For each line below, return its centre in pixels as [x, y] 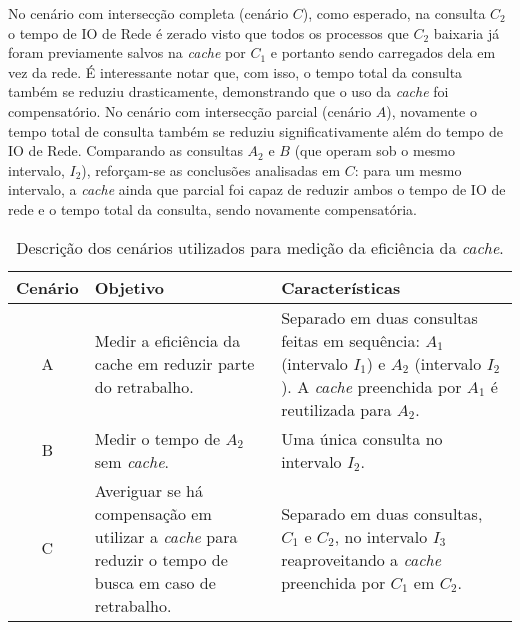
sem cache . [131, 461]
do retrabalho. [144, 386]
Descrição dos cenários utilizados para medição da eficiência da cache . [260, 247]
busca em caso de [155, 582]
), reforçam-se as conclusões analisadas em [211, 169]
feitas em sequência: [350, 340]
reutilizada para [336, 409]
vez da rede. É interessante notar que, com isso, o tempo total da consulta [235, 71]
